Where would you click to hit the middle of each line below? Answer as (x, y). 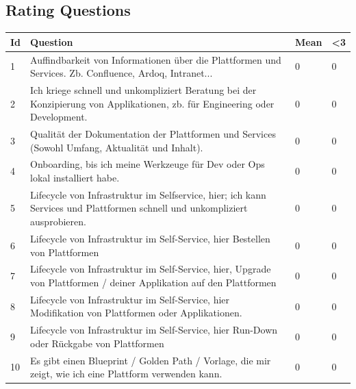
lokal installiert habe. (75, 178)
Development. (59, 117)
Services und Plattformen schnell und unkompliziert (139, 208)
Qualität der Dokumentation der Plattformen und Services (153, 134)
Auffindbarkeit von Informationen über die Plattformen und (156, 59)
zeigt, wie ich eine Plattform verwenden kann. (126, 374)
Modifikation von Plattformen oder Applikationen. (136, 313)
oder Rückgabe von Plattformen (97, 343)
